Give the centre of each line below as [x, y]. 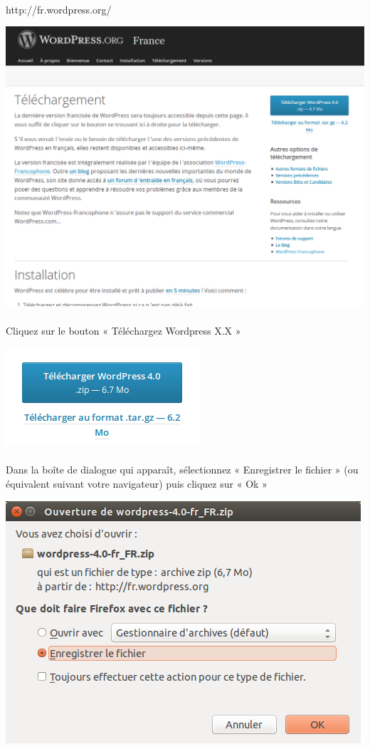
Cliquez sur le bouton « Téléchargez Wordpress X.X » [123, 330]
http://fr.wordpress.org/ [59, 9]
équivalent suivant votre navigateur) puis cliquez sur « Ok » [137, 483]
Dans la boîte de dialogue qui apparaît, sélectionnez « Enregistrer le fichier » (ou [182, 470]
